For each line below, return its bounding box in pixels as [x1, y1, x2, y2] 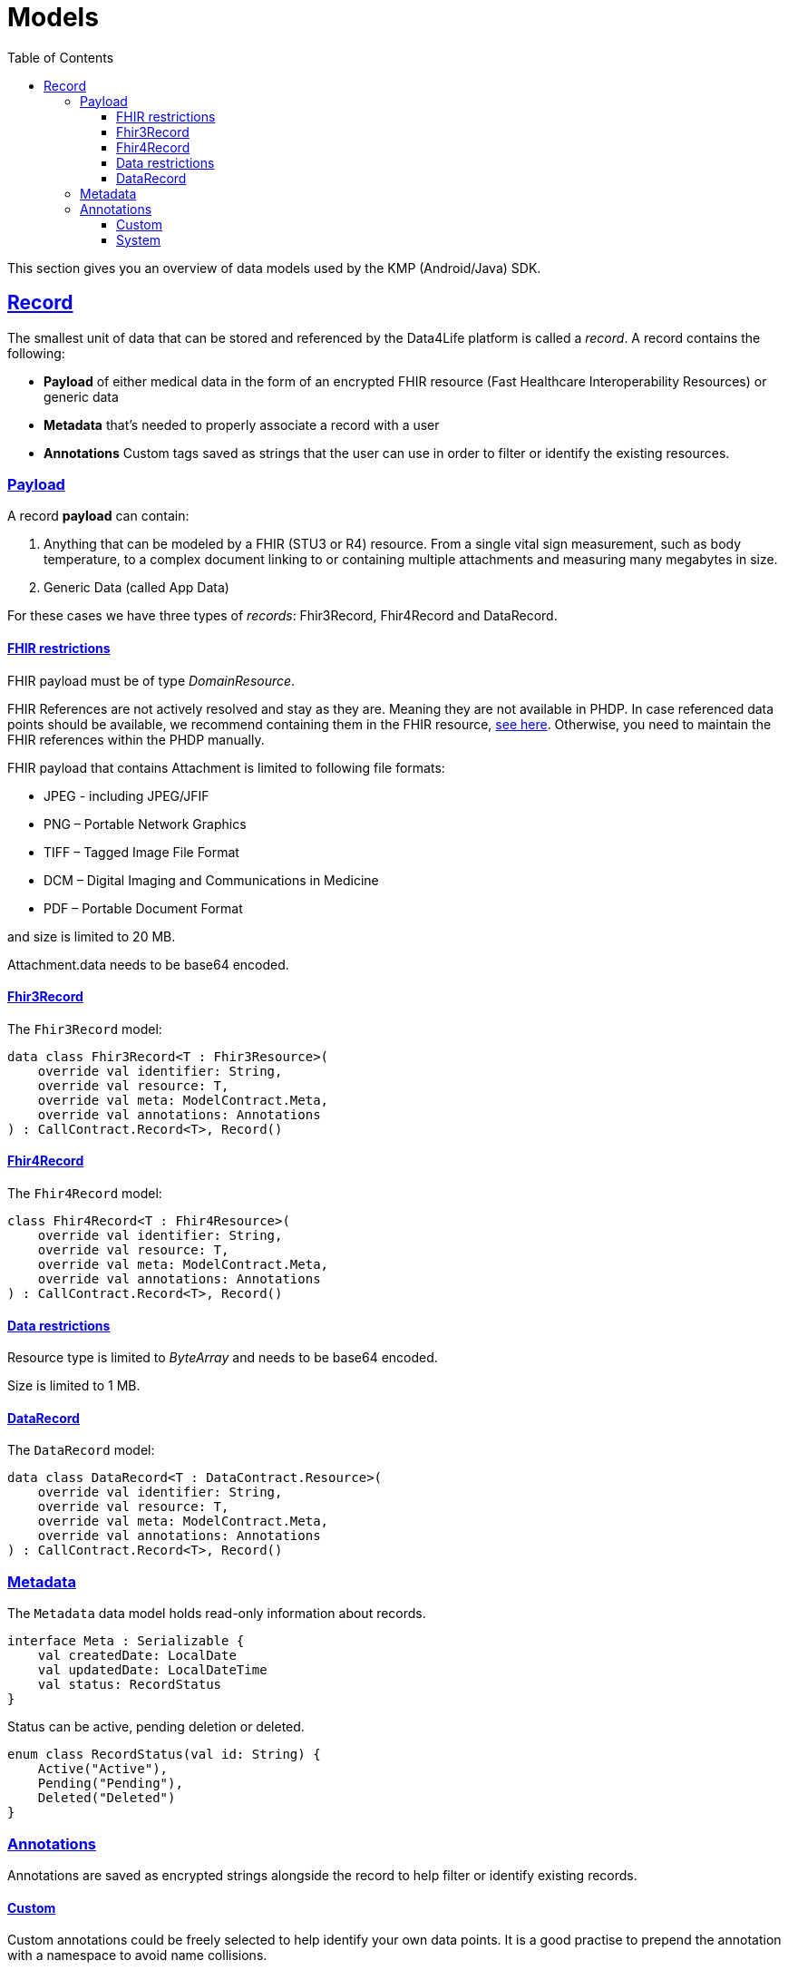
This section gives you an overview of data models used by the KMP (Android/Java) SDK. [7, 259, 541, 276]
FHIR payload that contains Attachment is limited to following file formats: [7, 759, 445, 775]
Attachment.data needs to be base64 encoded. [7, 956, 289, 972]
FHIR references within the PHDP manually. [7, 731, 265, 747]
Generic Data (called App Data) [44, 580, 229, 596]
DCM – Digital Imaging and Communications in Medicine [44, 872, 379, 888]
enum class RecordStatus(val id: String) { [7, 1747, 321, 1762]
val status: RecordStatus [37, 1677, 222, 1692]
